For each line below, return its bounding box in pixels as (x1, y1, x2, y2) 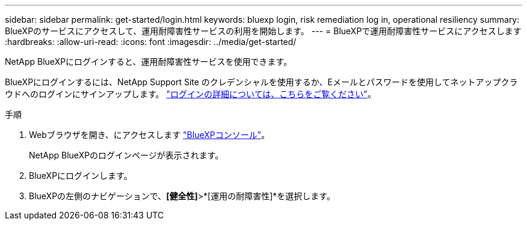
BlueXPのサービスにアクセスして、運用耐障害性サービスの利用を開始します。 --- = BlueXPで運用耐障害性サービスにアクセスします (5, 26, 522, 36)
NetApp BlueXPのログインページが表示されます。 (29, 150, 224, 160)
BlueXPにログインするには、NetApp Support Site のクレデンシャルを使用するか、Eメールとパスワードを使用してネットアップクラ (5, 77, 518, 87)
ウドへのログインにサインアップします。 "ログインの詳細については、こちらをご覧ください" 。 (5, 89, 376, 99)
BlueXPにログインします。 (29, 170, 132, 181)
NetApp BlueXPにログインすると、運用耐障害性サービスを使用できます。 (5, 56, 292, 67)
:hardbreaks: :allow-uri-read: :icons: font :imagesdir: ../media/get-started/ (5, 37, 297, 47)
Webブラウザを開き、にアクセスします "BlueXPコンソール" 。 (29, 130, 270, 140)
